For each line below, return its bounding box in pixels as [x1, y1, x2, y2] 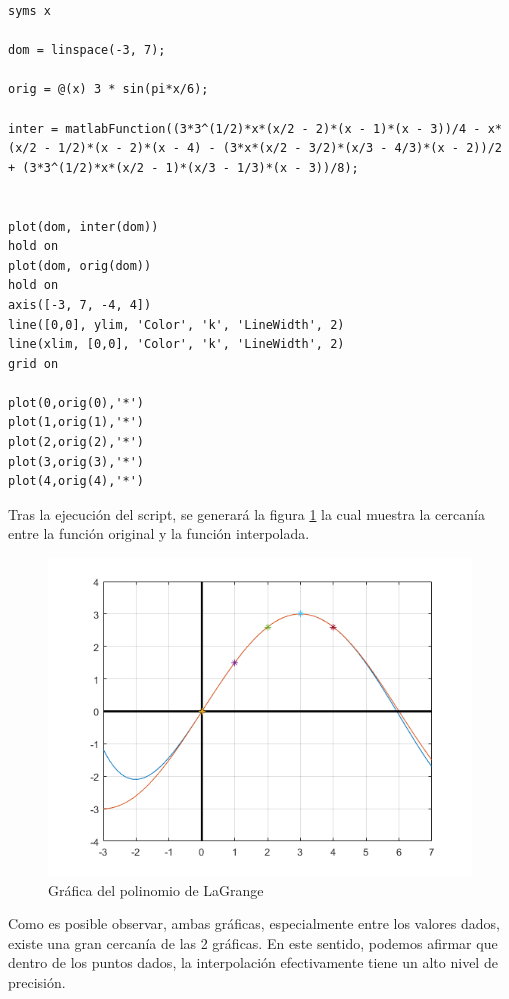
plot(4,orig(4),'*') [8, 474, 145, 489]
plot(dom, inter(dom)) [8, 219, 159, 234]
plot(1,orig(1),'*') [8, 415, 145, 430]
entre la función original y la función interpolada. [8, 523, 310, 544]
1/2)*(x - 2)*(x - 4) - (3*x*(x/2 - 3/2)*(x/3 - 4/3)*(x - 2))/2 [58, 141, 502, 156]
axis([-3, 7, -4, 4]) [8, 297, 152, 312]
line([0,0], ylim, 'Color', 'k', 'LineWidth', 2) [8, 317, 345, 332]
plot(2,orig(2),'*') [8, 435, 145, 450]
